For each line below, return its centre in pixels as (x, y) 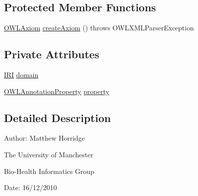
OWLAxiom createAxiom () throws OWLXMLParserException (99, 28)
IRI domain (21, 74)
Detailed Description (58, 117)
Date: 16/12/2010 (30, 187)
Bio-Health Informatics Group (49, 171)
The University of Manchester (49, 154)
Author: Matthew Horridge (45, 138)
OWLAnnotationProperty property (57, 91)
